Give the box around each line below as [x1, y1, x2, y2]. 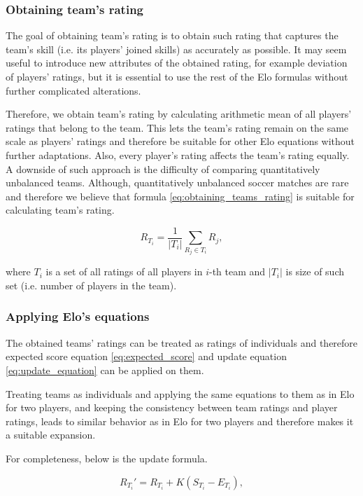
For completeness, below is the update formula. [6, 450, 208, 465]
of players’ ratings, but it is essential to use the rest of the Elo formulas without [6, 69, 348, 83]
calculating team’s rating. [6, 202, 115, 217]
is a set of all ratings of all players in [45, 264, 203, 279]
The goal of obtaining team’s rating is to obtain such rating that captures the [6, 28, 339, 43]
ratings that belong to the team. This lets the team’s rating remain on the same [6, 120, 349, 135]
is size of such [285, 264, 345, 279]
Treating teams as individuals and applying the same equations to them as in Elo [6, 386, 355, 401]
